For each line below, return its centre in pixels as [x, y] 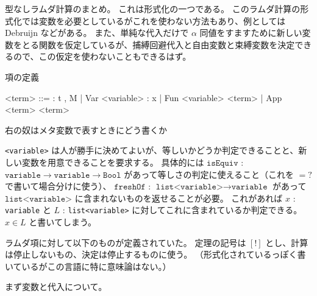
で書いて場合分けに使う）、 [58, 186]
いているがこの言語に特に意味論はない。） [88, 266]
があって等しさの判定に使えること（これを [209, 174]
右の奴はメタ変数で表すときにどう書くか [86, 129]
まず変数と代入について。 [56, 287]
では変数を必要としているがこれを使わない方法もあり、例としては [154, 20]
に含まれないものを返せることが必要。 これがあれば [179, 198]
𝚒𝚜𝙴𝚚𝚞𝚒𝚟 [223, 163]
